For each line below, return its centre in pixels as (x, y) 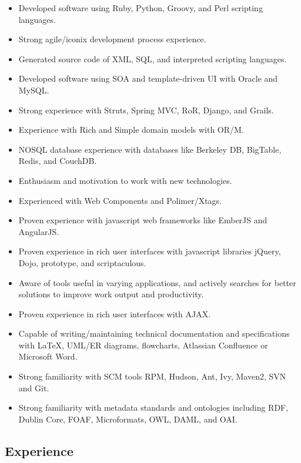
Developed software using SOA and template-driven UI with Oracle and (148, 78)
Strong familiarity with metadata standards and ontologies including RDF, (153, 407)
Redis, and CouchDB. (58, 161)
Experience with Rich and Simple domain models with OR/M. (131, 130)
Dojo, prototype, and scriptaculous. (82, 262)
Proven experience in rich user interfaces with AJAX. (115, 313)
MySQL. (34, 90)
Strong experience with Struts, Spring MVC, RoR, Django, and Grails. (146, 110)
